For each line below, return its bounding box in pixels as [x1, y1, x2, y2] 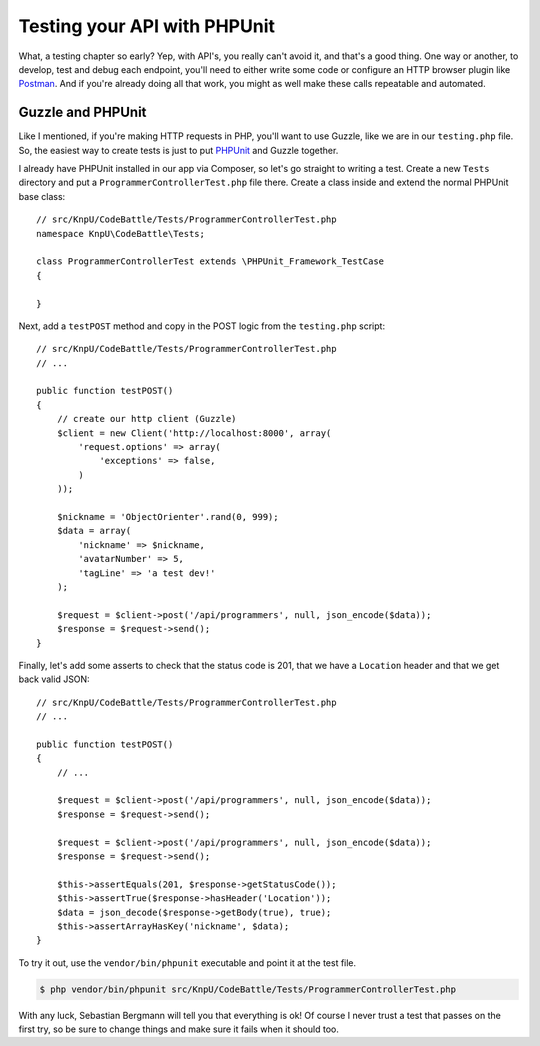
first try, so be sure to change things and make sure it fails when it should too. [18, 1023, 339, 1035]
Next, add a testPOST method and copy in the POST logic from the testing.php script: [18, 320, 385, 332]
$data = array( [56, 525, 132, 537]
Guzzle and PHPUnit [18, 104, 147, 121]
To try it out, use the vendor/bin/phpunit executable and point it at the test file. [18, 956, 357, 969]
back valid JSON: [18, 673, 90, 685]
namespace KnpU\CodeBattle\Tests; [36, 228, 205, 239]
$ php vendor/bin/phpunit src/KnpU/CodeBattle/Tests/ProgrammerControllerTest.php [39, 983, 457, 995]
